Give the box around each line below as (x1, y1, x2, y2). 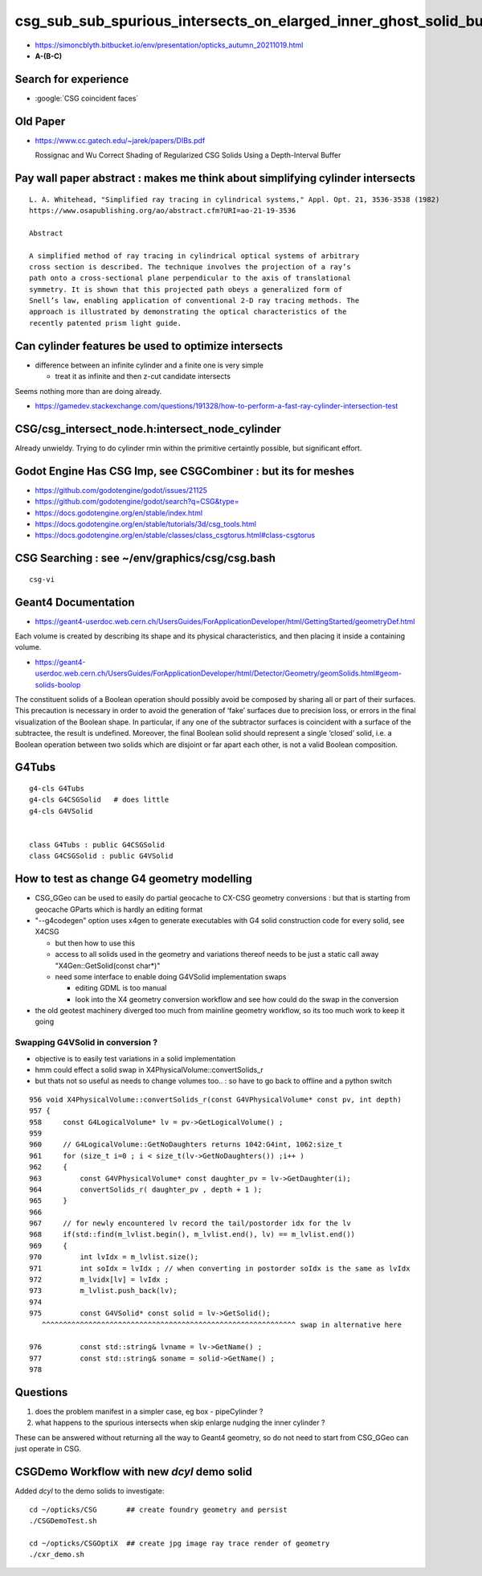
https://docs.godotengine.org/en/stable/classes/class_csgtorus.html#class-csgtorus (35, 531, 316, 540)
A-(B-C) (35, 51, 63, 60)
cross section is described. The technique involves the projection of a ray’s (29, 262, 351, 271)
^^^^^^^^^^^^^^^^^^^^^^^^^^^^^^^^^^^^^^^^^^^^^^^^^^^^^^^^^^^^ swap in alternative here (41, 1319, 402, 1329)
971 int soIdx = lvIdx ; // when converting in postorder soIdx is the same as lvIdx (29, 1263, 411, 1273)
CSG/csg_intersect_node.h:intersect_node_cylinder (14, 422, 281, 436)
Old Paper (14, 114, 66, 128)
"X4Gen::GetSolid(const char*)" (55, 961, 161, 971)
